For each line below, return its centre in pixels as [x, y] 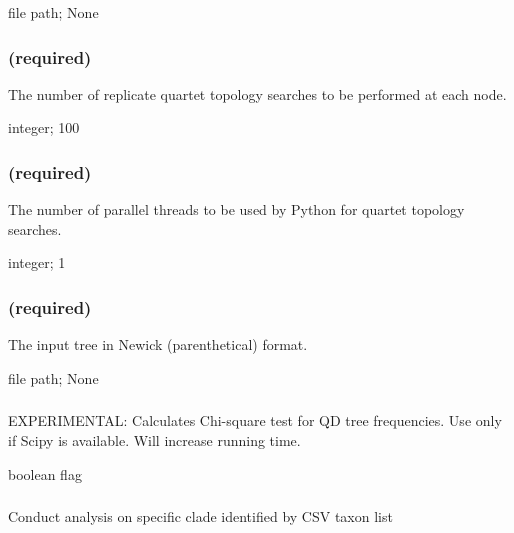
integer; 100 [44, 127]
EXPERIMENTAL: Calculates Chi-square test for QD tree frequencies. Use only [255, 420]
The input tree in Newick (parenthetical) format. [158, 344]
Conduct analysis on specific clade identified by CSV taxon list [200, 516]
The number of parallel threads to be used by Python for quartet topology [236, 209]
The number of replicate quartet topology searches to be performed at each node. [257, 93]
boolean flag [45, 473]
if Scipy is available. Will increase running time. [154, 439]
